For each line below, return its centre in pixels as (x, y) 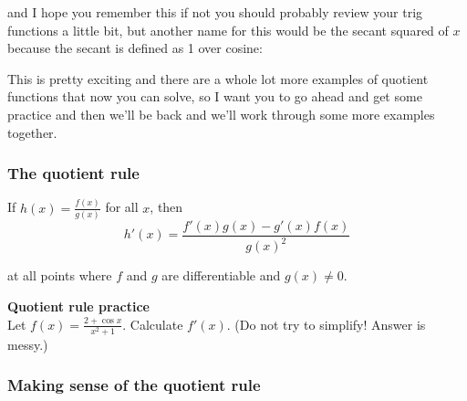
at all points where (60, 275)
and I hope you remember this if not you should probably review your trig (215, 12)
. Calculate (153, 324)
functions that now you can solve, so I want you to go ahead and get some (215, 96)
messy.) (28, 344)
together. (32, 132)
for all (122, 207)
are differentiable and (221, 275)
